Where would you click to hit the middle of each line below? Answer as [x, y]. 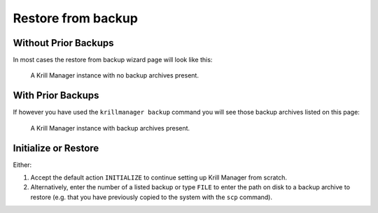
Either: [22, 165]
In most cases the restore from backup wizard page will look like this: [113, 60]
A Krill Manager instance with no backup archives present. [115, 75]
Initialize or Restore [56, 148]
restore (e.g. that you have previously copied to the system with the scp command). [152, 197]
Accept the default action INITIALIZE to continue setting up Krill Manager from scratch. [159, 177]
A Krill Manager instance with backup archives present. [110, 128]
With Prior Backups [56, 95]
